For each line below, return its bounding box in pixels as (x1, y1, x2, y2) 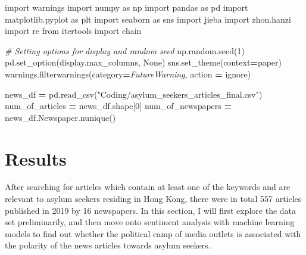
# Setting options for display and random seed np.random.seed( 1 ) (5, 44, 245, 57)
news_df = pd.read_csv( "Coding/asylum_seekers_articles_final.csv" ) (5, 88, 263, 100)
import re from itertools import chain (5, 24, 142, 37)
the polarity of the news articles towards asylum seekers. (5, 239, 211, 251)
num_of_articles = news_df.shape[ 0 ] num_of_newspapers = (5, 99, 232, 112)
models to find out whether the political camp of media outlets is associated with (5, 227, 301, 240)
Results (5, 146, 67, 170)
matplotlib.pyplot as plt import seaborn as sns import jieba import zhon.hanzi (5, 13, 291, 25)
